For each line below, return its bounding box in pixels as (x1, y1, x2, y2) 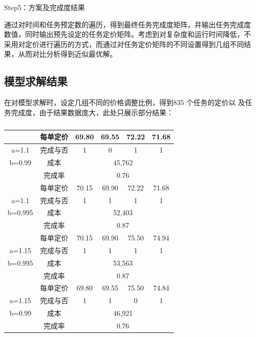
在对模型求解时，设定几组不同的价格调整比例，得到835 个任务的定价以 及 (4, 97, 245, 108)
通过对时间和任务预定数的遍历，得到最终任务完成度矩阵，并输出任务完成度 (4, 19, 251, 29)
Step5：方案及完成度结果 (4, 2, 85, 12)
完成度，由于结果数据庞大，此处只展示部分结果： (11, 107, 173, 117)
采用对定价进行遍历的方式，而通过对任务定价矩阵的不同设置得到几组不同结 (4, 38, 251, 49)
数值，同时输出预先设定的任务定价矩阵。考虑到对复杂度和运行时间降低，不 (4, 29, 251, 39)
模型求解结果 (4, 73, 68, 89)
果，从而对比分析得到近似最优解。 (4, 49, 117, 59)
